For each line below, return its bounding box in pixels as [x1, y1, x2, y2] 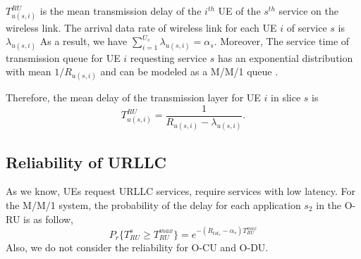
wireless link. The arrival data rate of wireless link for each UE [6, 20, 277, 34]
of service [286, 20, 327, 34]
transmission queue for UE [6, 50, 121, 65]
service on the [279, 4, 338, 18]
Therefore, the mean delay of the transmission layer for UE [6, 90, 261, 105]
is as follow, [23, 211, 73, 226]
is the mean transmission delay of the [39, 4, 202, 18]
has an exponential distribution [218, 50, 353, 65]
